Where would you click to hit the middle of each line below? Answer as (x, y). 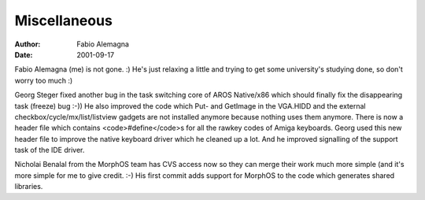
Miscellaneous (64, 20)
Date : (24, 54)
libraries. (29, 187)
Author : (28, 44)
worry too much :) (44, 80)
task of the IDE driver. (50, 150)
